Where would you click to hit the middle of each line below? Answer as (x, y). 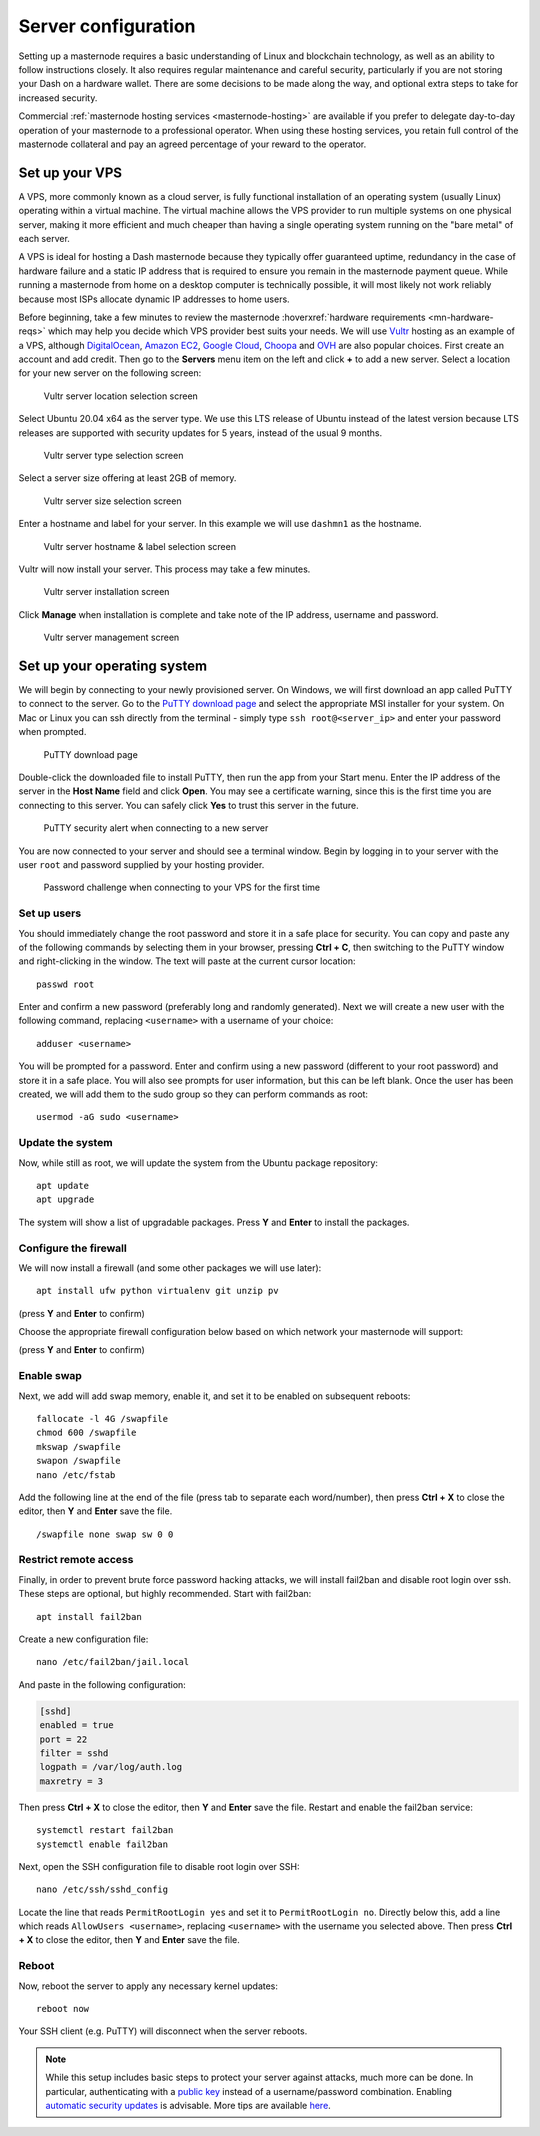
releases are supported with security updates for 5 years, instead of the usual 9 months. (200, 432)
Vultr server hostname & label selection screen (140, 546)
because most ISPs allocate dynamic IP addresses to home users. (154, 299)
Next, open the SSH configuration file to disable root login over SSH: (159, 1866)
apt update (63, 1185)
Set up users (50, 913)
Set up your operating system (113, 665)
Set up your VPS (70, 172)
